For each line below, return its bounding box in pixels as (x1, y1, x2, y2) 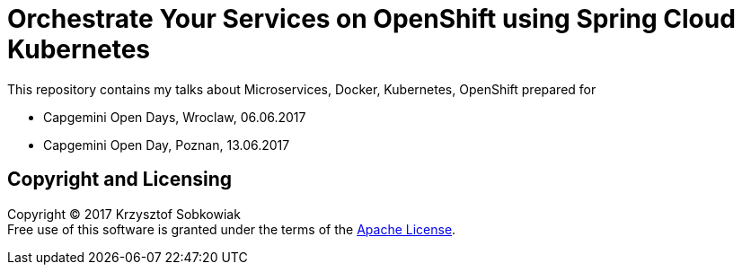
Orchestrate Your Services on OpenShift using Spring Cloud (7, 4, 736, 34)
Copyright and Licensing (7, 168, 233, 191)
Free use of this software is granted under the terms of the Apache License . (7, 221, 456, 237)
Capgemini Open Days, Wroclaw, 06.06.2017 (43, 109, 306, 125)
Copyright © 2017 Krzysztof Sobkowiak (7, 206, 241, 222)
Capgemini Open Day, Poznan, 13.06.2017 (43, 136, 290, 153)
